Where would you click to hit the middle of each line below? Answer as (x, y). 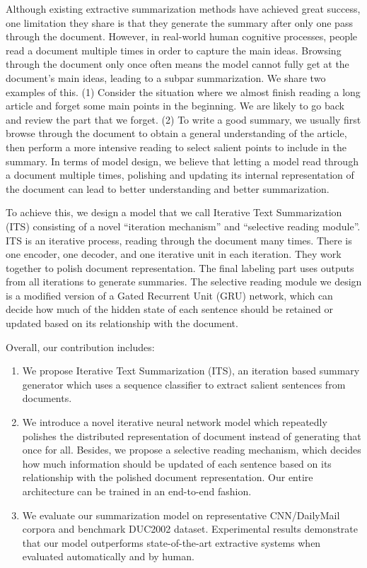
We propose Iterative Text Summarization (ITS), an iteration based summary (191, 371)
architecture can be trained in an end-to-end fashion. (137, 491)
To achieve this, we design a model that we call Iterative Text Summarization (174, 212)
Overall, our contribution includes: (80, 347)
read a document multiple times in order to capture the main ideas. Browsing (174, 50)
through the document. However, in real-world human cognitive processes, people (182, 36)
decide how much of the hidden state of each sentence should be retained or (170, 309)
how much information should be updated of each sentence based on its (177, 463)
